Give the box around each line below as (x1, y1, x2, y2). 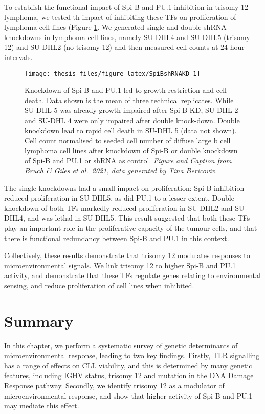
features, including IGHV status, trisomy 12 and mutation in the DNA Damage (4, 370, 254, 381)
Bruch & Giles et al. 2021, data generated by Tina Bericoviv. (25, 165, 217, 175)
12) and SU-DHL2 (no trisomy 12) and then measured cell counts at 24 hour (4, 42, 245, 52)
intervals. (4, 51, 33, 62)
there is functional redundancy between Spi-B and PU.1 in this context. (4, 232, 229, 243)
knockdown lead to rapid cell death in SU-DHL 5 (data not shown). (25, 125, 237, 135)
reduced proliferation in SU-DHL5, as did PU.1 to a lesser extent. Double (4, 192, 234, 203)
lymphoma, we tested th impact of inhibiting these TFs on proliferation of (4, 11, 236, 22)
